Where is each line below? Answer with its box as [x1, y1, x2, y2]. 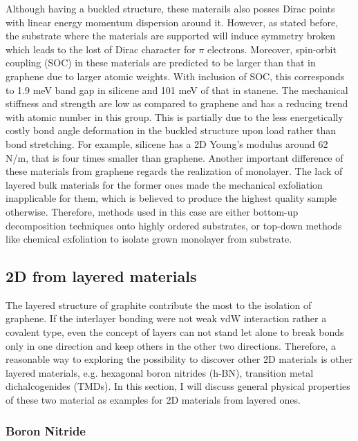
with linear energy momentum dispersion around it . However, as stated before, [6, 15, 339, 29]
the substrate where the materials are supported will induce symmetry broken [6, 28, 336, 43]
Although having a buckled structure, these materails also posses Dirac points [6, 1, 335, 15]
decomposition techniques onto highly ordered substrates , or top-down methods [6, 218, 342, 232]
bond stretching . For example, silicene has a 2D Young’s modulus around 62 [6, 136, 328, 151]
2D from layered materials [6, 265, 197, 287]
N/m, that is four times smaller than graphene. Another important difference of [6, 150, 343, 165]
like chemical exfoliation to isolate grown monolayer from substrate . [6, 232, 292, 246]
